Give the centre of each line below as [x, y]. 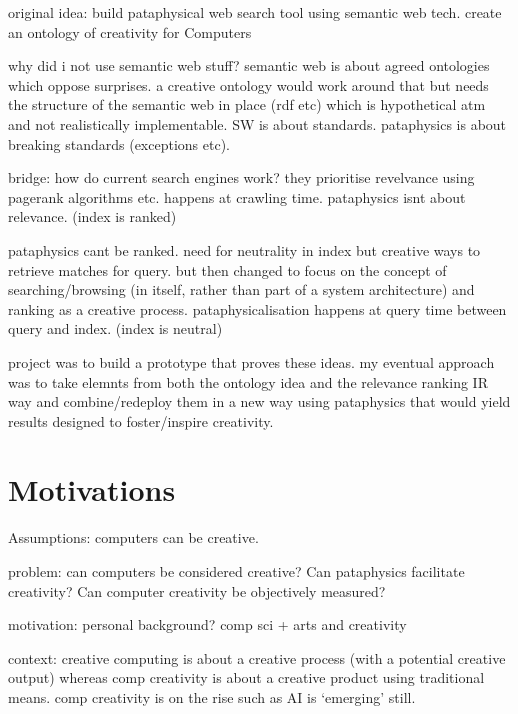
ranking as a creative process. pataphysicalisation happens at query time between [257, 308]
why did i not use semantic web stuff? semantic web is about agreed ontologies [249, 65]
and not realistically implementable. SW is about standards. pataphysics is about [257, 123]
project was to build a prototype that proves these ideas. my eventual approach [251, 361]
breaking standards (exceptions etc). [119, 143]
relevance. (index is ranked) [92, 216]
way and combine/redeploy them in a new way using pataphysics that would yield [259, 401]
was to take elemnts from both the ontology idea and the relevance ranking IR [248, 381]
